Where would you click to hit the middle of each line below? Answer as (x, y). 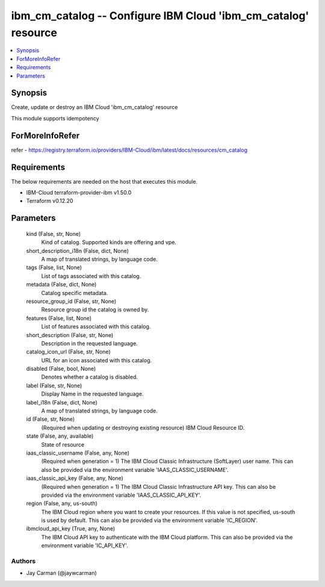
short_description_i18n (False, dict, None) (78, 250)
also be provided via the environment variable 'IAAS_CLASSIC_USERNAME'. (135, 470)
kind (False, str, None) (54, 234)
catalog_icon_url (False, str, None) (68, 352)
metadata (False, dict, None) (61, 284)
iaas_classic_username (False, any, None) (78, 453)
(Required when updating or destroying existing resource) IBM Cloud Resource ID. (143, 427)
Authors (23, 561)
